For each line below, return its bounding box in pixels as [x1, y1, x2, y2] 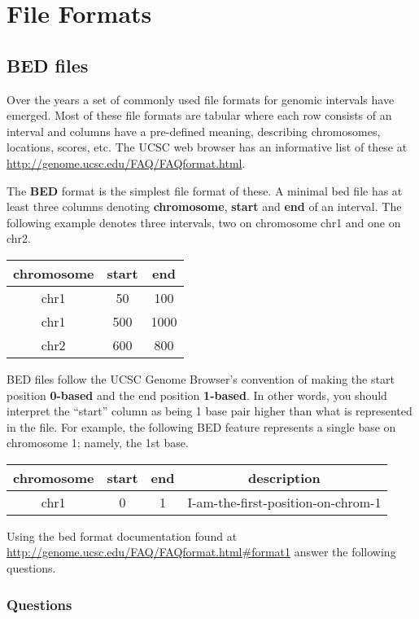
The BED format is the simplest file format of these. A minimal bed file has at [7, 182, 403, 199]
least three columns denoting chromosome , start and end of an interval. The [7, 198, 402, 215]
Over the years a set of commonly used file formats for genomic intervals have [7, 90, 395, 108]
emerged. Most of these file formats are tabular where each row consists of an [7, 107, 392, 124]
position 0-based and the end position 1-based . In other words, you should [7, 386, 387, 403]
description [248, 468, 321, 487]
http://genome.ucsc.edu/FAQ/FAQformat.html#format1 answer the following [7, 543, 396, 560]
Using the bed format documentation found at [7, 527, 238, 544]
